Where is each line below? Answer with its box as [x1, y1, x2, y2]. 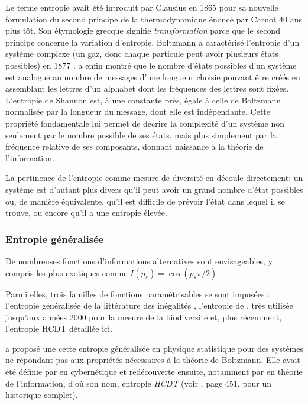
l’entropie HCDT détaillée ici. [5, 322, 113, 335]
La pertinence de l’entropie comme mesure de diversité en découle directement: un [5, 171, 303, 184]
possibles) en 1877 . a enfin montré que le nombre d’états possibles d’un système [5, 59, 297, 71]
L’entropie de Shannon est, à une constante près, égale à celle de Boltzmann [5, 93, 281, 106]
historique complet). [5, 388, 78, 401]
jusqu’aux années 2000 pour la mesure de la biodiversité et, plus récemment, [5, 310, 282, 323]
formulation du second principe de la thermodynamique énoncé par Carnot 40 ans [5, 12, 303, 25]
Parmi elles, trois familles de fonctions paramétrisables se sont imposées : [5, 287, 270, 300]
